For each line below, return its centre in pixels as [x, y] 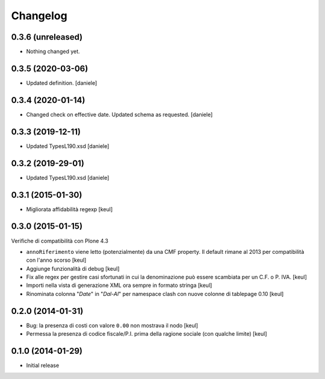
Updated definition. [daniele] [62, 83]
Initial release [43, 365]
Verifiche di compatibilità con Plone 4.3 [60, 241]
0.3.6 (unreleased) [47, 37]
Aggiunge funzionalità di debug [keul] [73, 268]
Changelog [39, 16]
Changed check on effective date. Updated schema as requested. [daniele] [119, 114]
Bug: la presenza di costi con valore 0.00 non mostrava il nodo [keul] [112, 325]
